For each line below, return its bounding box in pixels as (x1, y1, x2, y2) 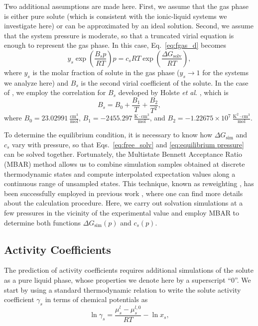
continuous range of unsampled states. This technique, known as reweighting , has (4, 178, 254, 189)
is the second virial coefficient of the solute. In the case (81, 77, 249, 88)
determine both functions (4, 217, 81, 227)
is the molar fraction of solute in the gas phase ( (32, 67, 180, 77)
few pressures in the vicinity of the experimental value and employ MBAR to (4, 208, 240, 218)
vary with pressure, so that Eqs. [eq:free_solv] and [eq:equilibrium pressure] (12, 139, 244, 149)
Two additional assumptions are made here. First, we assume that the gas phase (4, 1, 249, 11)
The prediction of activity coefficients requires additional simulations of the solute (4, 265, 254, 275)
